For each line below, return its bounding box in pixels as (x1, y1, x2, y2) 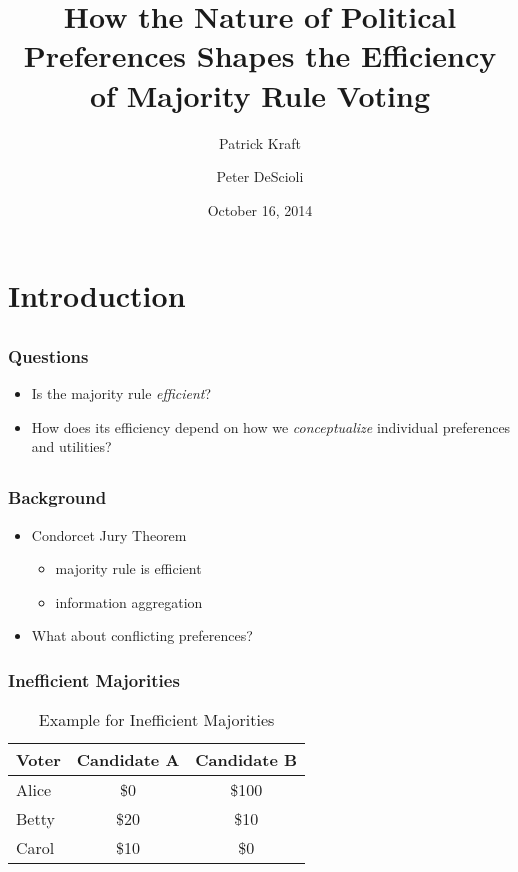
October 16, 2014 (207, 199, 313, 220)
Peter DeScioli (216, 166, 304, 187)
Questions (8, 343, 89, 368)
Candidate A (76, 748, 180, 772)
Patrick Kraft (219, 132, 301, 153)
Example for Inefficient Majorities (38, 708, 275, 732)
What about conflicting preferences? (31, 625, 253, 646)
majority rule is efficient (55, 558, 202, 579)
